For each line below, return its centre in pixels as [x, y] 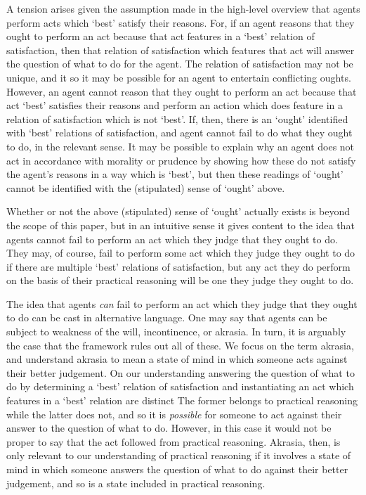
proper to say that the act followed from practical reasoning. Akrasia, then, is [174, 441]
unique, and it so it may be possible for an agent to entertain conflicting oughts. [179, 77]
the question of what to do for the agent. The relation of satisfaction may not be [180, 64]
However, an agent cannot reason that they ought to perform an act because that [182, 91]
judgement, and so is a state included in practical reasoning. [136, 483]
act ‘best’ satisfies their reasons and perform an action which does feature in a [175, 105]
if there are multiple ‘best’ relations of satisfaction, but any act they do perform [178, 266]
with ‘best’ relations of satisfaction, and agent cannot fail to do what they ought [179, 133]
